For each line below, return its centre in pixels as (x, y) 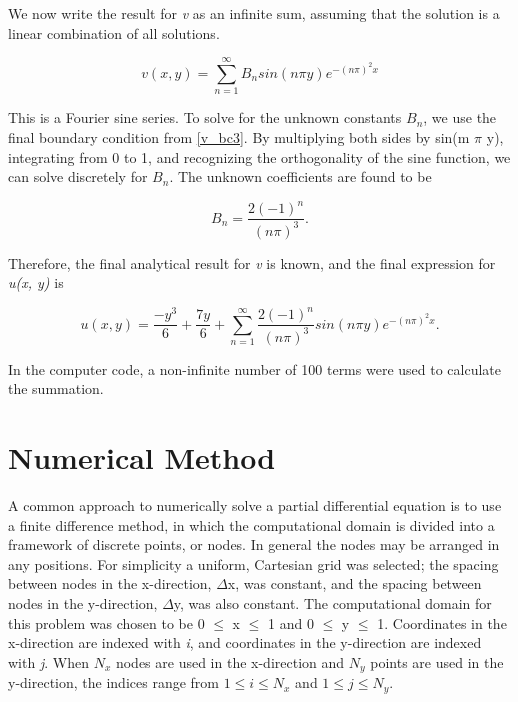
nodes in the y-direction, (83, 602)
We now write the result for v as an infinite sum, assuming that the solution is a (254, 13)
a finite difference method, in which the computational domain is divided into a (251, 524)
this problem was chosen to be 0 (106, 622)
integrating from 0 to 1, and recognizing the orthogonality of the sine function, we (259, 156)
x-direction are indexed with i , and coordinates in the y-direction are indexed (245, 642)
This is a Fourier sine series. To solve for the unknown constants (205, 117)
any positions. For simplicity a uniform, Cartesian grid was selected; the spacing (253, 563)
